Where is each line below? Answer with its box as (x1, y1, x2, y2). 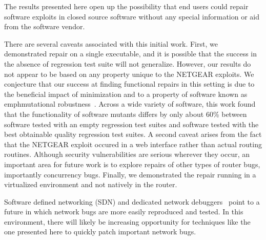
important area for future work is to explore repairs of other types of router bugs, (4, 158, 260, 169)
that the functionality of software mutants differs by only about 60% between (4, 108, 247, 119)
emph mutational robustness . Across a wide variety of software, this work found (4, 98, 256, 109)
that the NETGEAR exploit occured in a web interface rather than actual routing (4, 138, 262, 149)
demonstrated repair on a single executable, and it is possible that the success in (4, 48, 257, 59)
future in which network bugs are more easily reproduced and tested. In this (4, 206, 243, 217)
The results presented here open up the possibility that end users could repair (4, 1, 249, 11)
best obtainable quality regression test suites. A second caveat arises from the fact (4, 129, 262, 139)
